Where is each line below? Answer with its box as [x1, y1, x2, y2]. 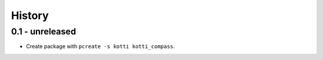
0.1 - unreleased [11, 26, 77, 37]
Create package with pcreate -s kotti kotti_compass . [26, 43, 175, 50]
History [11, 9, 49, 22]
